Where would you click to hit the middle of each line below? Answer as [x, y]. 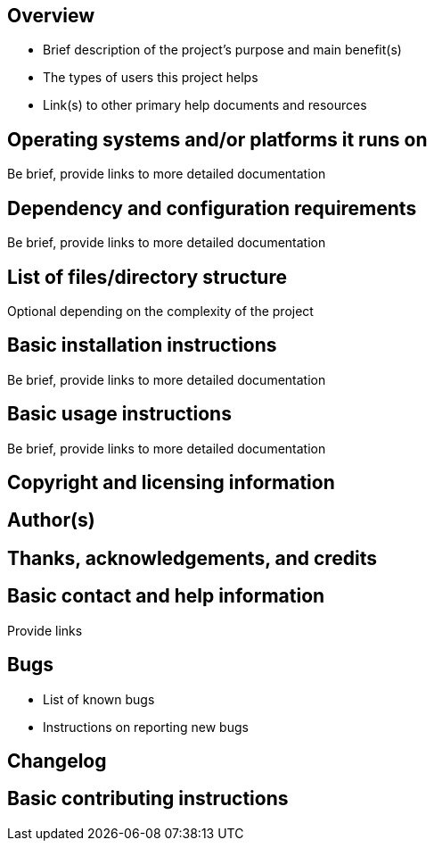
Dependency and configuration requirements [212, 208]
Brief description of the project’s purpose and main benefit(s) [222, 50]
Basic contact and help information [166, 596]
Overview [51, 16]
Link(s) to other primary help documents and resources [205, 105]
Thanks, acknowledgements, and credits [192, 558]
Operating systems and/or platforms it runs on [217, 139]
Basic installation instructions [142, 345]
